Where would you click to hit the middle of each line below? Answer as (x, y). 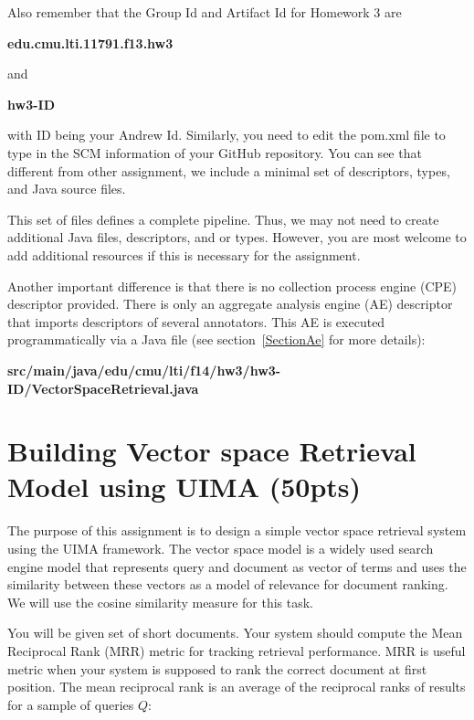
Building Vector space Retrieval (212, 451)
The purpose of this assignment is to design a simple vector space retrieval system (237, 530)
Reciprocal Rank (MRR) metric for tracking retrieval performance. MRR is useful (237, 650)
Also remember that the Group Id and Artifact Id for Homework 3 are (205, 12)
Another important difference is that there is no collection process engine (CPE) (232, 286)
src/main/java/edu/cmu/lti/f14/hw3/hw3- (144, 370)
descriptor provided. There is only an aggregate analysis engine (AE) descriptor (230, 304)
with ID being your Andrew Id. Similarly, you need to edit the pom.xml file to (226, 135)
